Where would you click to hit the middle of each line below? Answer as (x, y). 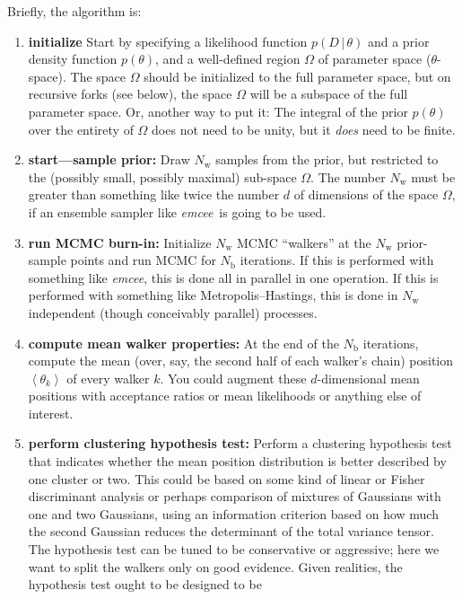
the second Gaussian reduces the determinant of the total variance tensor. (231, 531)
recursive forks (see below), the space (130, 94)
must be (433, 176)
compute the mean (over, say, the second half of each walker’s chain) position (241, 361)
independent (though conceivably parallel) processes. (173, 312)
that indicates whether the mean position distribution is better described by (237, 461)
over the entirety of (81, 129)
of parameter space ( (375, 59)
